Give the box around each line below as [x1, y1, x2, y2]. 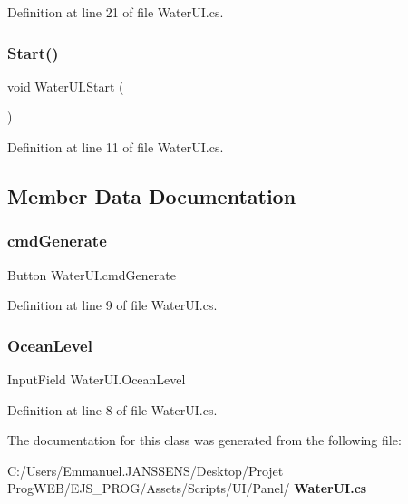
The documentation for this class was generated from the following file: [7, 431, 402, 450]
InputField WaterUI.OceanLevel [7, 370, 186, 388]
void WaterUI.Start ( [7, 76, 124, 95]
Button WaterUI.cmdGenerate [7, 265, 176, 284]
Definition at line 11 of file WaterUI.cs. [7, 138, 224, 156]
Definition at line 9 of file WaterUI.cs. [7, 296, 218, 315]
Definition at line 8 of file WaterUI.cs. [7, 400, 218, 419]
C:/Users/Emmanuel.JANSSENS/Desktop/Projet [7, 460, 284, 480]
